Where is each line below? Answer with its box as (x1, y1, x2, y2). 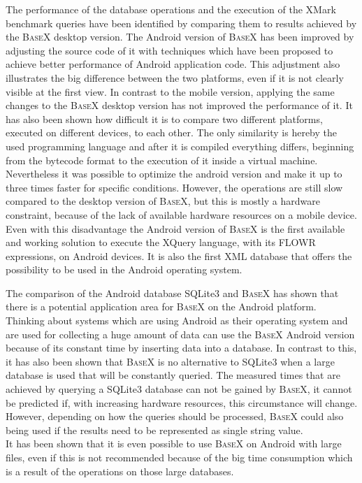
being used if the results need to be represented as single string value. (6, 422, 303, 437)
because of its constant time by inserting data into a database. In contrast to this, (6, 340, 357, 355)
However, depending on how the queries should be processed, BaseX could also (6, 409, 344, 424)
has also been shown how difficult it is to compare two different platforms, (6, 111, 323, 126)
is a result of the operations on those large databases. (6, 463, 234, 478)
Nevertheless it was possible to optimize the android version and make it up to (6, 166, 342, 181)
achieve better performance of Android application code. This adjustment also (6, 57, 340, 71)
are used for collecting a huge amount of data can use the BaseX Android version (6, 326, 355, 341)
